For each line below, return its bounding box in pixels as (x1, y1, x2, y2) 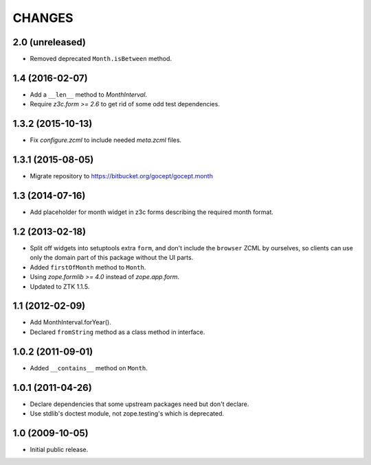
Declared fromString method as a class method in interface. (30, 328, 205, 336)
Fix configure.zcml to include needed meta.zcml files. (30, 136, 182, 144)
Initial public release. (30, 445, 89, 453)
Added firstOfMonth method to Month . (30, 263, 146, 271)
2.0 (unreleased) (12, 36, 86, 48)
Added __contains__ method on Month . (30, 363, 148, 372)
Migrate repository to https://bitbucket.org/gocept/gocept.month (30, 172, 213, 180)
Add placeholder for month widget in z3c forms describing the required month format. (30, 208, 274, 216)
